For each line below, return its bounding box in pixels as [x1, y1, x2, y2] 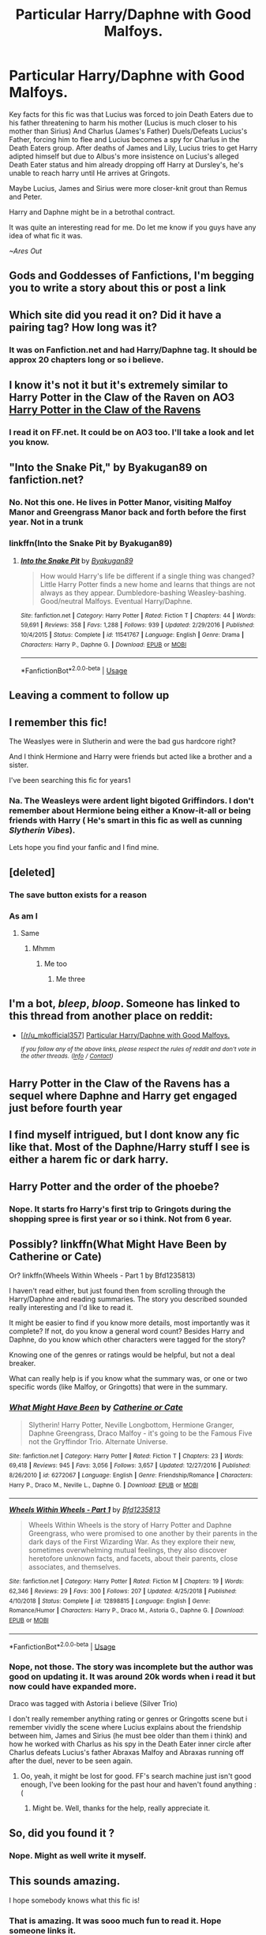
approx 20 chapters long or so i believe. [9, 354, 164, 365]
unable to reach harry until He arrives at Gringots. [9, 168, 170, 178]
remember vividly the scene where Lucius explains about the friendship [9, 1723, 242, 1732]
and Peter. [9, 192, 43, 201]
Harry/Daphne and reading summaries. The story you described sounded [9, 1294, 248, 1304]
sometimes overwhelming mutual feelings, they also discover [28, 1545, 227, 1555]
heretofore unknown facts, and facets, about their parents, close [28, 1554, 238, 1563]
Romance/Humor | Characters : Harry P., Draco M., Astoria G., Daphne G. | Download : [9, 1607, 245, 1615]
